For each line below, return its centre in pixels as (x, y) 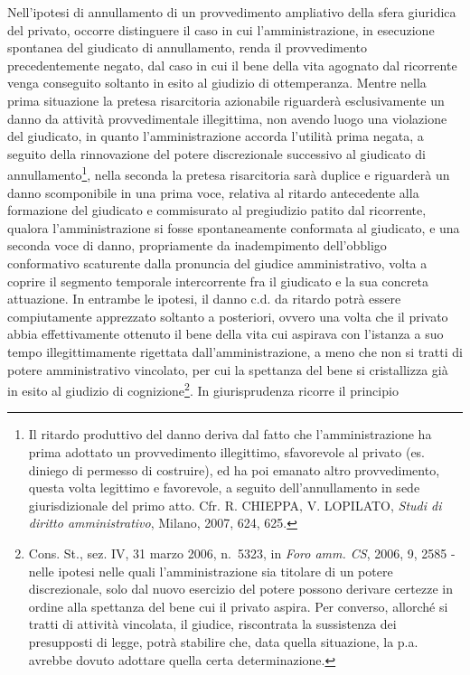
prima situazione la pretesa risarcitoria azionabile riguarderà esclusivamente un (226, 100)
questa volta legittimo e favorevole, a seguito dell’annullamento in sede (224, 487)
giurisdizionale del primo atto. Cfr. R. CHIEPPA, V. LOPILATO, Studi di (235, 505)
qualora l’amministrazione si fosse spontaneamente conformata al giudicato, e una (234, 227)
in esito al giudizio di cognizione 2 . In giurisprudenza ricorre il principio (203, 389)
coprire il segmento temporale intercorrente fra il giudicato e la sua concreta (218, 281)
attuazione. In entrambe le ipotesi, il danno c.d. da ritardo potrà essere (204, 299)
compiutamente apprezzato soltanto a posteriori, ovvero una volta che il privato (228, 316)
